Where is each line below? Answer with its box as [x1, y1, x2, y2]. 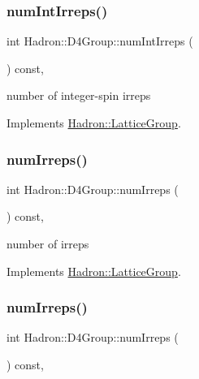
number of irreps [6, 235, 89, 252]
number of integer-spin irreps [6, 87, 151, 104]
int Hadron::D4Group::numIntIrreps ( [6, 32, 193, 50]
